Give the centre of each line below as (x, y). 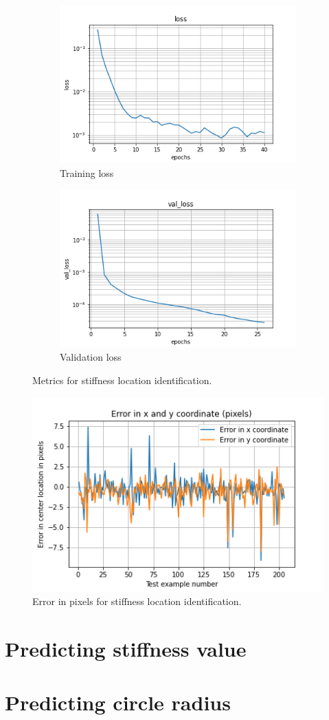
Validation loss (91, 357)
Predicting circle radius (118, 702)
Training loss (87, 172)
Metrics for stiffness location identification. (122, 380)
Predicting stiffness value (126, 648)
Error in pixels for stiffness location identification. (137, 601)
